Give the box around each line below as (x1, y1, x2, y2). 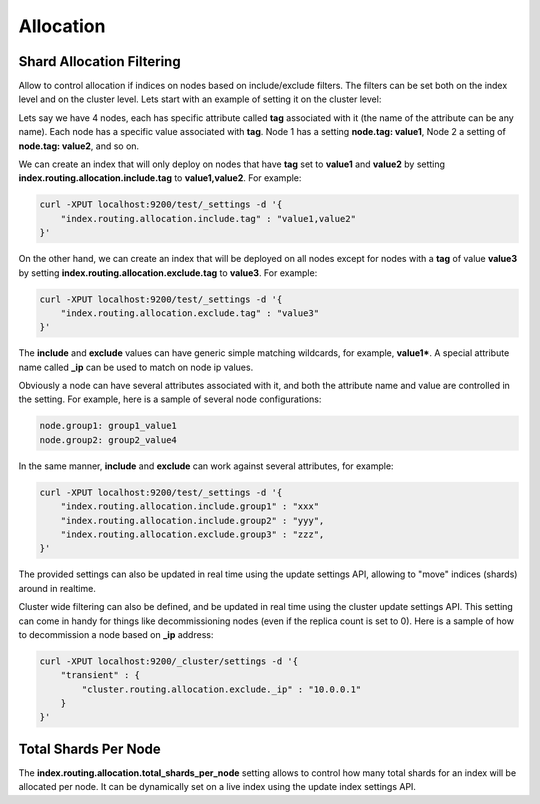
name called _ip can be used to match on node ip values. (18, 361, 254, 373)
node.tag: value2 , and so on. (18, 140, 140, 152)
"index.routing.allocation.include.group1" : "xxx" (60, 501, 320, 512)
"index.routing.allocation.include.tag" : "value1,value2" (60, 213, 357, 224)
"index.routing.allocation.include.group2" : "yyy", (60, 515, 325, 526)
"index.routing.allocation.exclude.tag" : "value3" (60, 307, 320, 319)
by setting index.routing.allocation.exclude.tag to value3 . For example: (18, 266, 318, 279)
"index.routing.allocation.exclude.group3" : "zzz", (60, 528, 325, 540)
